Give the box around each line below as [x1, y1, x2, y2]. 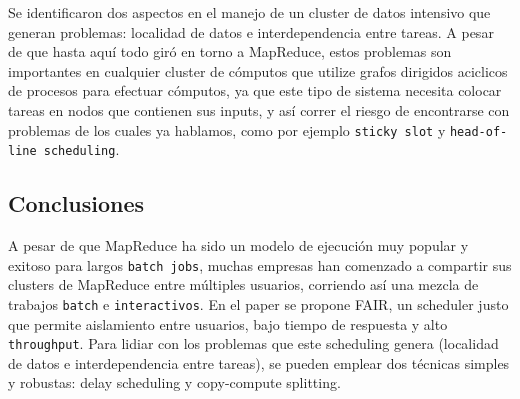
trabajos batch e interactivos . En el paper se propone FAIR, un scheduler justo [8, 293, 509, 314]
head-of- [449, 124, 508, 139]
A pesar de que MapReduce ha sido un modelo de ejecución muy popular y [8, 235, 469, 256]
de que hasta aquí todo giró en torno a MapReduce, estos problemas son [8, 41, 452, 62]
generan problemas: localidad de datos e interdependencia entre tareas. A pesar [8, 21, 494, 42]
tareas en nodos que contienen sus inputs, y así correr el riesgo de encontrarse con [8, 99, 510, 120]
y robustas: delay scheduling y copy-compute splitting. [8, 372, 341, 393]
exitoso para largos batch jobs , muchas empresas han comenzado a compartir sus [8, 254, 512, 275]
